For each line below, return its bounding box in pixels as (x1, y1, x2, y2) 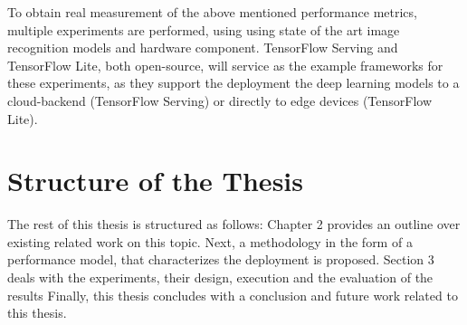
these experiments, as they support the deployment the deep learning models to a (7, 73, 460, 92)
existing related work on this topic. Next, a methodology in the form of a (7, 232, 413, 251)
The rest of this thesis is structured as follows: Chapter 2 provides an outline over (7, 215, 461, 234)
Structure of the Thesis (7, 162, 303, 199)
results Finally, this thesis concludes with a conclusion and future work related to (7, 285, 458, 304)
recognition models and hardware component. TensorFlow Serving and (7, 38, 398, 57)
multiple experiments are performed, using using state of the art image (7, 20, 400, 39)
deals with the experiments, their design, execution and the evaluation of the (7, 268, 434, 287)
